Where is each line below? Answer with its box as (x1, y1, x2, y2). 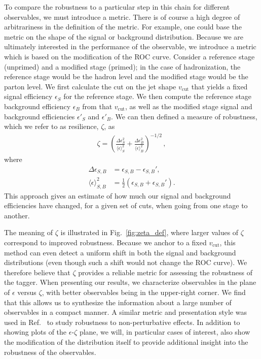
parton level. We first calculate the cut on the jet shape (4, 81, 176, 91)
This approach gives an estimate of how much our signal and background (4, 190, 231, 201)
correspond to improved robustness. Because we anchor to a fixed (4, 237, 207, 248)
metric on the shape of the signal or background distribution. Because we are (4, 31, 244, 42)
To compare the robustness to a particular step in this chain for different (4, 2, 230, 12)
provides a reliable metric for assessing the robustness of (78, 267, 253, 277)
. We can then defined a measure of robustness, (111, 111, 257, 121)
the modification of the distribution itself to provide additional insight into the (4, 336, 248, 347)
